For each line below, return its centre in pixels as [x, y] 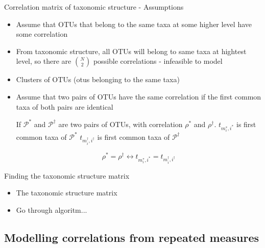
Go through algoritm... [52, 209]
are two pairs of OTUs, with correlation [121, 124]
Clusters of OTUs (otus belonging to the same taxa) [98, 79]
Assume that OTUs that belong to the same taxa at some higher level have [134, 24]
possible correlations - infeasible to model [158, 61]
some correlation [42, 34]
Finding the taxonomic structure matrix [67, 175]
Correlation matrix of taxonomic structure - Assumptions [94, 7]
